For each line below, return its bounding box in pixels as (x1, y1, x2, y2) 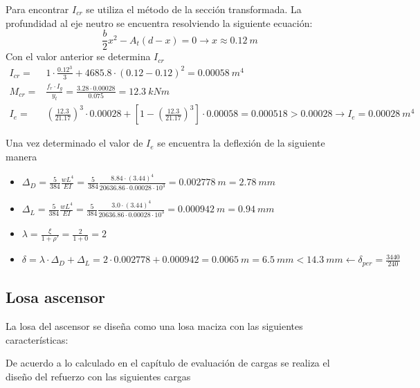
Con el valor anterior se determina (6, 49, 151, 64)
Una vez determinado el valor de (6, 136, 143, 150)
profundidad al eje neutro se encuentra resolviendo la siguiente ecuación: (6, 15, 313, 30)
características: (6, 332, 69, 347)
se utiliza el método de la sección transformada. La (86, 2, 302, 16)
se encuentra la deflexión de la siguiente (157, 136, 325, 150)
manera (6, 149, 37, 163)
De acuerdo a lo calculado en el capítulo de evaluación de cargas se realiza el (6, 355, 330, 370)
